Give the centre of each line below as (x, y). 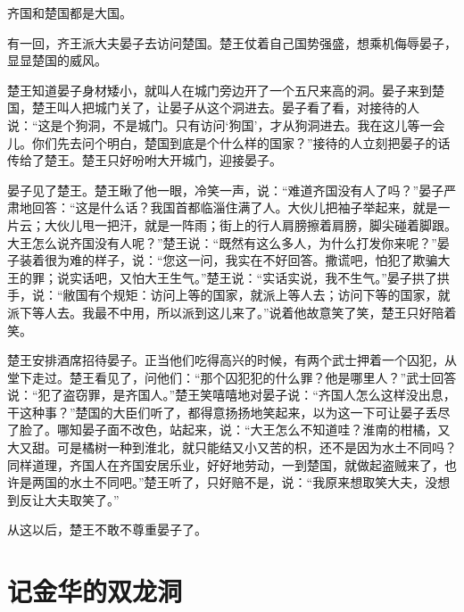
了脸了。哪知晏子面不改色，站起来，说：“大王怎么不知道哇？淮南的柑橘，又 (229, 430)
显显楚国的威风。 (57, 60)
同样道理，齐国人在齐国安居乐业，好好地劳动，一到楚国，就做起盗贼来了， (226, 464)
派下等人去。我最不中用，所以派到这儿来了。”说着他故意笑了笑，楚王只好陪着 (232, 312)
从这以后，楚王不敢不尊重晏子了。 (107, 529)
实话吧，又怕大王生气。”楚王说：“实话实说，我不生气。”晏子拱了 (253, 277)
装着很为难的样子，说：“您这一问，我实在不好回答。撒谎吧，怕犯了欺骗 (228, 260)
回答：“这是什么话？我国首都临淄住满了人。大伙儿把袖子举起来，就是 (235, 207)
